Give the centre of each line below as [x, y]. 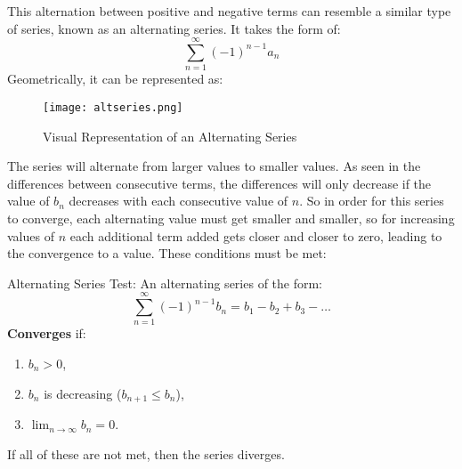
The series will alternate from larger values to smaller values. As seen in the [214, 166]
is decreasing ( [83, 393]
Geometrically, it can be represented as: [115, 79]
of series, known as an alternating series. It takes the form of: [174, 28]
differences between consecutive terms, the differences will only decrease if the [219, 183]
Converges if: [47, 333]
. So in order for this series [372, 201]
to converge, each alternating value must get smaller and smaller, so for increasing [231, 218]
